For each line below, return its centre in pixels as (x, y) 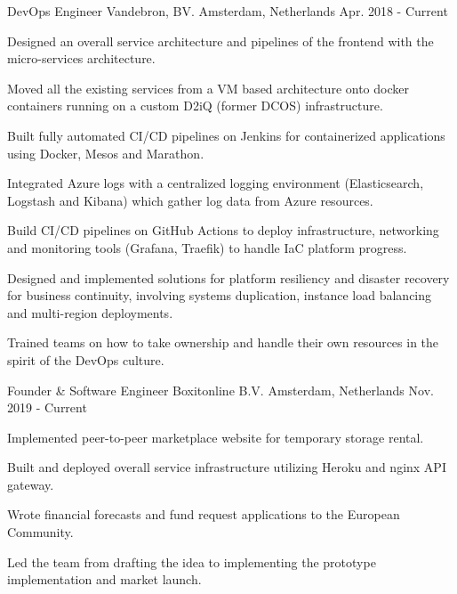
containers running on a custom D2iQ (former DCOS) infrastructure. (195, 106)
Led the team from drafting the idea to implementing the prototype (192, 561)
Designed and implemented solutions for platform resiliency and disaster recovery (228, 277)
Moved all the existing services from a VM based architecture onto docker (208, 88)
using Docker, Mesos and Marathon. (106, 153)
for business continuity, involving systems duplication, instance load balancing (220, 295)
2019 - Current (47, 407)
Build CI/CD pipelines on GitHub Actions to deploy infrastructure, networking (223, 230)
